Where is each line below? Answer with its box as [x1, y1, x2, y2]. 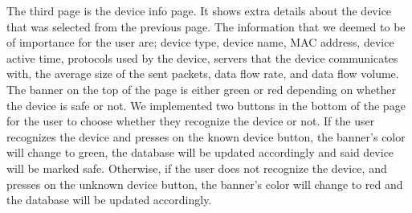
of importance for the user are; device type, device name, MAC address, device [6, 34, 394, 51]
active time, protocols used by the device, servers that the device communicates [6, 49, 398, 66]
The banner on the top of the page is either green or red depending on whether [6, 80, 396, 97]
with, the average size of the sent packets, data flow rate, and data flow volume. [6, 65, 399, 82]
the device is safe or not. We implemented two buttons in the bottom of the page [6, 96, 406, 113]
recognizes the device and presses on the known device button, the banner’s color [6, 128, 406, 145]
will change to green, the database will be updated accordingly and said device [6, 144, 394, 161]
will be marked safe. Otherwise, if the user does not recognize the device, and [6, 159, 387, 176]
